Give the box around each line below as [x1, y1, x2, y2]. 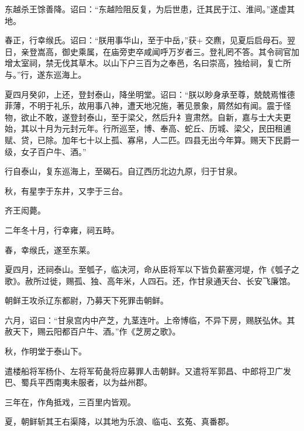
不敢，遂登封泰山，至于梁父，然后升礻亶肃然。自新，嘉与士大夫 [37, 111, 283, 123]
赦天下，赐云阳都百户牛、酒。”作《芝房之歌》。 [5, 325, 181, 337]
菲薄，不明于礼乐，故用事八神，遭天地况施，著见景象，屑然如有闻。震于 [5, 99, 283, 112]
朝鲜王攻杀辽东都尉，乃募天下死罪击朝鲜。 [5, 294, 168, 306]
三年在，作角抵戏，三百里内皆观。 [5, 395, 136, 408]
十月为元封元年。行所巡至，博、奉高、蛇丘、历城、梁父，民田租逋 [37, 122, 291, 135]
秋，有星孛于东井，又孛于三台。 [5, 184, 127, 196]
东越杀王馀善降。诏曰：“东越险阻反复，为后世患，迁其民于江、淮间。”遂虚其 [5, 3, 295, 15]
